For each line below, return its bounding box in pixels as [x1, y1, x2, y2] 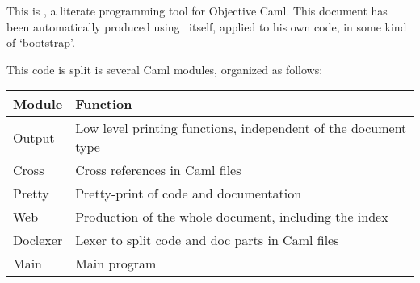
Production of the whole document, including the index [75, 207, 388, 227]
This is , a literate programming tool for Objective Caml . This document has [6, 2, 388, 19]
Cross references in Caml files [75, 160, 241, 180]
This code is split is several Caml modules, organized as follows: [6, 60, 323, 77]
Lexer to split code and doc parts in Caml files [75, 231, 339, 250]
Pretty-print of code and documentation [75, 184, 302, 203]
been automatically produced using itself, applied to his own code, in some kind [6, 18, 407, 35]
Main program [75, 254, 157, 273]
